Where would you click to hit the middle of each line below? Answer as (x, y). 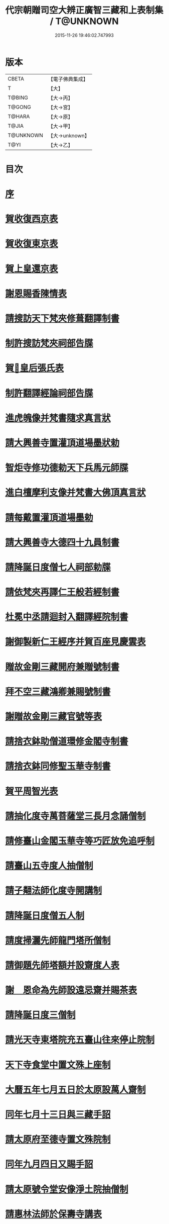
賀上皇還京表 (32, 269)
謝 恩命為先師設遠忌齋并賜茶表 (71, 990)
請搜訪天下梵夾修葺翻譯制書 (62, 318)
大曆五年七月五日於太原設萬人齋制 (76, 1090)
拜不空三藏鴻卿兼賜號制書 (58, 691)
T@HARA (19, 116)
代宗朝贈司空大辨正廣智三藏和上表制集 (84, 10)
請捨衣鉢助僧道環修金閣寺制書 (67, 741)
